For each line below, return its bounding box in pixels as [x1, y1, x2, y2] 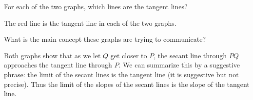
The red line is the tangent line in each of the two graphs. [4, 17, 176, 28]
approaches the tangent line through [4, 60, 112, 70]
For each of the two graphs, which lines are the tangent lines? [4, 1, 188, 11]
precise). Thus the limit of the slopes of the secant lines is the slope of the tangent [4, 79, 250, 89]
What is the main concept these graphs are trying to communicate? [4, 34, 206, 44]
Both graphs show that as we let [4, 50, 101, 60]
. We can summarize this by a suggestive [118, 60, 240, 70]
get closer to [110, 50, 147, 60]
